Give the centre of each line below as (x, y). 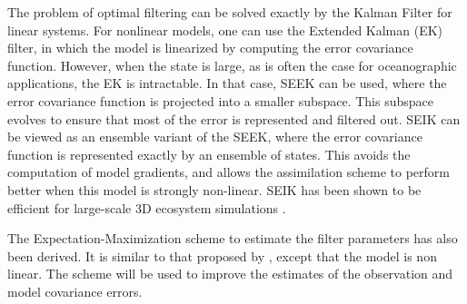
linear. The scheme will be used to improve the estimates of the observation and (230, 274)
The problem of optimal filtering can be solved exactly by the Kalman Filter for (230, 12)
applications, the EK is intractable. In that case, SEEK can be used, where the (227, 83)
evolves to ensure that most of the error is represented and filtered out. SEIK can (234, 118)
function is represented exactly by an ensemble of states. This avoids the (209, 154)
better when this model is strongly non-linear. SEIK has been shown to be (214, 189)
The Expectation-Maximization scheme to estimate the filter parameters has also (233, 238)
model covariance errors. (75, 291)
